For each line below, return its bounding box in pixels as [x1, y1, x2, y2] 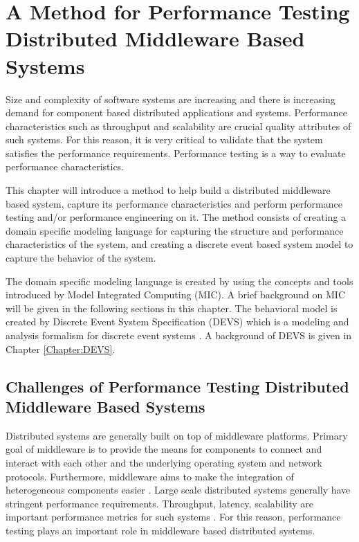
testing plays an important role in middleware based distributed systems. [6, 523, 315, 537]
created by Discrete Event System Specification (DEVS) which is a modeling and [6, 314, 349, 329]
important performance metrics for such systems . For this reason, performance [6, 509, 341, 524]
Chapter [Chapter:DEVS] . [6, 341, 116, 356]
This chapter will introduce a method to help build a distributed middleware [6, 183, 331, 197]
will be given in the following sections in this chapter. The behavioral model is [6, 300, 338, 315]
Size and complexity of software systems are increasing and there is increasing [6, 91, 335, 106]
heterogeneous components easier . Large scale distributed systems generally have [6, 482, 351, 497]
